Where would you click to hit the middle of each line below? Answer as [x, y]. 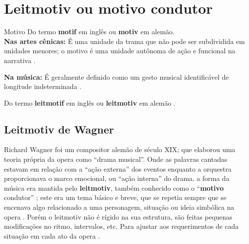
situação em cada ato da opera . [52, 235]
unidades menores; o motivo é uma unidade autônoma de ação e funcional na [120, 51]
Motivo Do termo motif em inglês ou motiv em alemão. [89, 32]
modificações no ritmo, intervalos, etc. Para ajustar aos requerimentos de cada [121, 226]
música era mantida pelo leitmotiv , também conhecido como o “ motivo [114, 188]
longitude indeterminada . [43, 86]
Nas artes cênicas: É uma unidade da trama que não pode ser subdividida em [124, 41]
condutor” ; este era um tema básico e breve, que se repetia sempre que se [115, 197]
